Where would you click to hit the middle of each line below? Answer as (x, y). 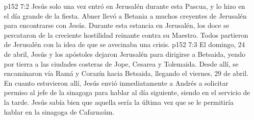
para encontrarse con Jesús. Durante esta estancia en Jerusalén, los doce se (117, 25)
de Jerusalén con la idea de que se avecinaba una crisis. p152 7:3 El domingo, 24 (125, 44)
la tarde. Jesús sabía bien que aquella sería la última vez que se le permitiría (119, 102)
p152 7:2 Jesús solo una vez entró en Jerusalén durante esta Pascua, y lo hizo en (125, 6)
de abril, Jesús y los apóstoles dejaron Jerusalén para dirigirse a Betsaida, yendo (125, 54)
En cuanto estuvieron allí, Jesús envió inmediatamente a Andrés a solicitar (116, 83)
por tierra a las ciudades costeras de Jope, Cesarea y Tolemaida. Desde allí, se (121, 63)
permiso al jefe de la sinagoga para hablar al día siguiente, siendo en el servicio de (127, 92)
